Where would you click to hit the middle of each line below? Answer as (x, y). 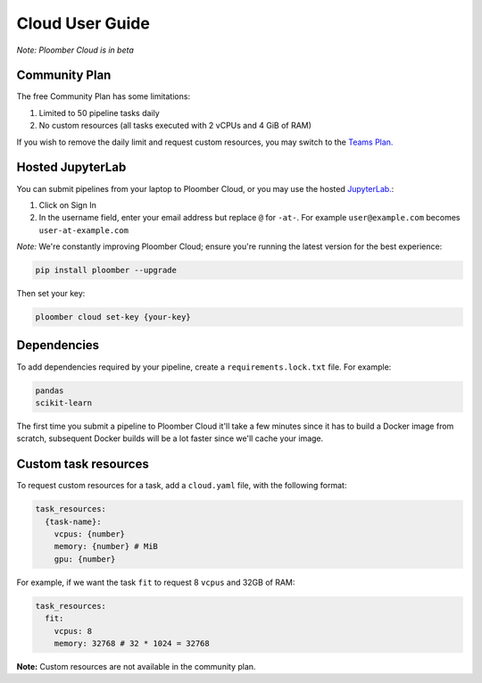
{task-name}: (73, 521)
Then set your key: (51, 294)
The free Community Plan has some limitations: (104, 96)
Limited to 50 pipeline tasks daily (99, 112)
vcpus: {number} (89, 534)
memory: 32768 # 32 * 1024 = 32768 (132, 643)
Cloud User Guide (83, 23)
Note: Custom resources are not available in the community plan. (136, 666)
